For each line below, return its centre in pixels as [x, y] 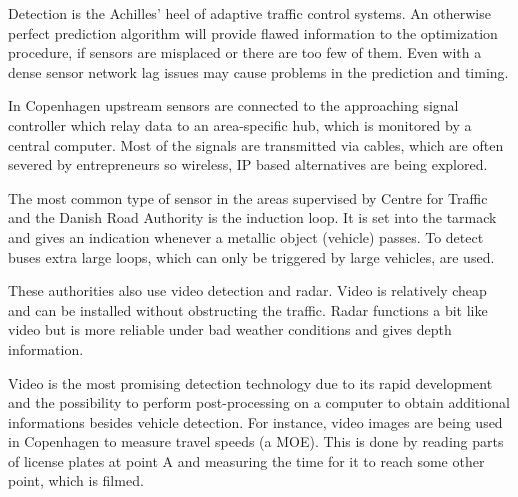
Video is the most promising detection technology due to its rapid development [250, 382]
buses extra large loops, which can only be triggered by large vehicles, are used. [251, 256]
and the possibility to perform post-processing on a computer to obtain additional [259, 402]
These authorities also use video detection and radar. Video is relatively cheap [247, 290]
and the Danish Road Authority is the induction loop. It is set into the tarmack [252, 217]
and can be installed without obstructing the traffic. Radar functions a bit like [248, 309]
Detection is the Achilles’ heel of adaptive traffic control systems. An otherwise [249, 13]
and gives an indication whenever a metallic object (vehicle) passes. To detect [246, 236]
